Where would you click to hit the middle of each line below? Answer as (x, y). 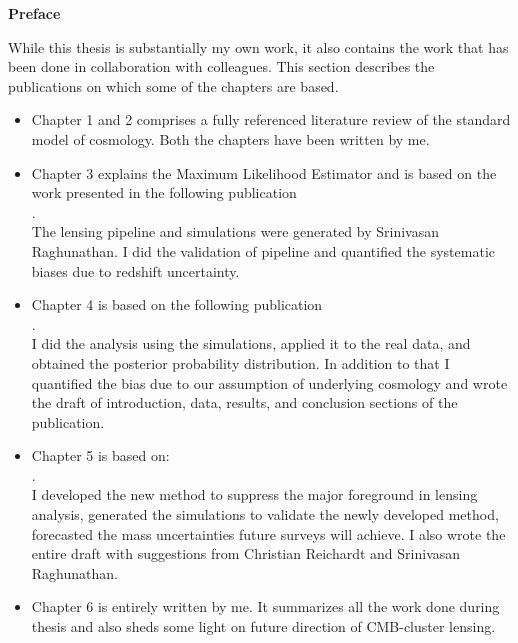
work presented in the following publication (164, 192)
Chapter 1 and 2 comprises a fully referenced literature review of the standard (271, 119)
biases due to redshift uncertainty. (135, 270)
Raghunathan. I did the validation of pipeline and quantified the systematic (263, 250)
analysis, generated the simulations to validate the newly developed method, (265, 514)
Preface (34, 13)
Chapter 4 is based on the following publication (177, 304)
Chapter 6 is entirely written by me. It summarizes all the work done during (265, 606)
